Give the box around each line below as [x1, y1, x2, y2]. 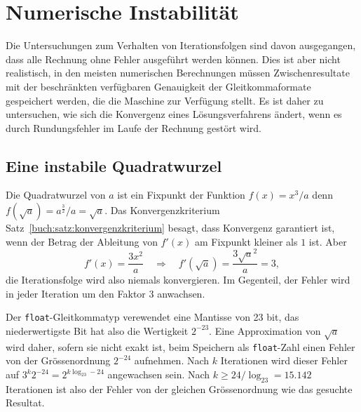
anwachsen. [157, 286, 205, 300]
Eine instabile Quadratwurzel [6, 154, 222, 176]
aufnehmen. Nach [134, 353, 210, 368]
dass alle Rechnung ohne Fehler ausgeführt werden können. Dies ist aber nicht [6, 51, 341, 66]
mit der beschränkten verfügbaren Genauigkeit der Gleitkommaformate [6, 79, 311, 93]
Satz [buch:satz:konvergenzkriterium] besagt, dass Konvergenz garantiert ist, [6, 220, 335, 235]
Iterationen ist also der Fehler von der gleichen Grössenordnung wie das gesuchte [6, 381, 353, 396]
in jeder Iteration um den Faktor [6, 286, 146, 300]
